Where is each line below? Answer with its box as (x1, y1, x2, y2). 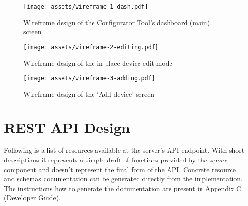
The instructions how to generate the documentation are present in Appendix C (4, 183, 241, 193)
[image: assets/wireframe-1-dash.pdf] (23, 3, 148, 10)
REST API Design (4, 117, 130, 137)
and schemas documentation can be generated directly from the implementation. (4, 174, 243, 184)
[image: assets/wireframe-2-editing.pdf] (23, 44, 159, 51)
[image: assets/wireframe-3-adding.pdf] (23, 75, 155, 82)
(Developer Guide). (4, 192, 61, 203)
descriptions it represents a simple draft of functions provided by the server (4, 155, 227, 165)
